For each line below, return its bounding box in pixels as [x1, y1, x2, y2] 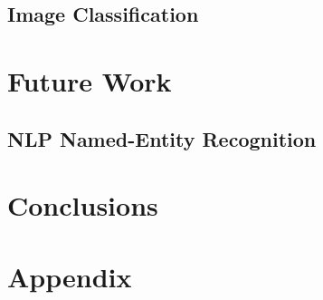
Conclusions [7, 187, 158, 224]
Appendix [7, 257, 132, 295]
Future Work [7, 62, 172, 99]
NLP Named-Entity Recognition [7, 124, 317, 152]
